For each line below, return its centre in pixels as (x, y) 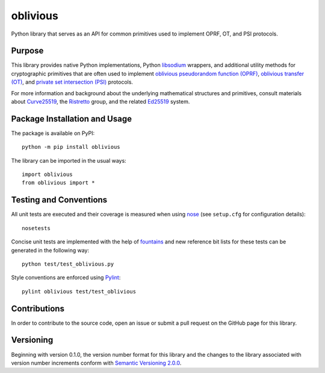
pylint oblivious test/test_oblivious (79, 291)
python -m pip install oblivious (71, 147)
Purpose (27, 51)
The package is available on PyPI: (53, 133)
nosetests (36, 228)
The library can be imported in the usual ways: (69, 160)
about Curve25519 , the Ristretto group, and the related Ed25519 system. (101, 102)
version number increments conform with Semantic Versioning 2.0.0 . (96, 363)
